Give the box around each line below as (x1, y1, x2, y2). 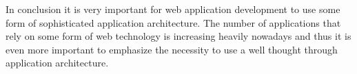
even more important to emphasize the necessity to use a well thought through (6, 42, 338, 56)
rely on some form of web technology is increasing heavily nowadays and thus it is (6, 29, 351, 43)
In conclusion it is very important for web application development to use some (6, 2, 340, 16)
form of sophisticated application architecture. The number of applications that (6, 15, 341, 29)
